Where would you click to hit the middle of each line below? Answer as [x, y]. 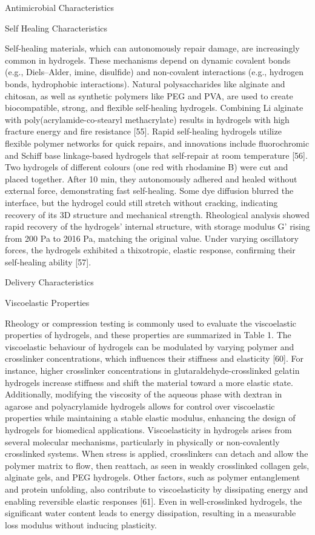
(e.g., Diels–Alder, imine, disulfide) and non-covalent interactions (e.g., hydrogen [154, 72]
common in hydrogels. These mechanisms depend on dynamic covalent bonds [148, 60]
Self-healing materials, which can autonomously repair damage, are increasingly [152, 48]
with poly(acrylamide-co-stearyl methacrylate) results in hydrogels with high [147, 119]
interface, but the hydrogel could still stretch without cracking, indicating [141, 202]
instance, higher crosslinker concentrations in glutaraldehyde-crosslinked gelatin [152, 371]
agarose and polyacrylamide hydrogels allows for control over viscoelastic [140, 406]
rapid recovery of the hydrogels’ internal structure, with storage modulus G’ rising [157, 226]
